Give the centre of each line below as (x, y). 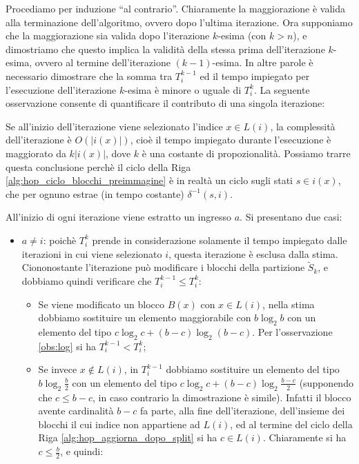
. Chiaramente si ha (304, 437)
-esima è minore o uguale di (183, 89)
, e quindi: (82, 451)
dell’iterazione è (39, 140)
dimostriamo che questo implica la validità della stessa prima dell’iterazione (165, 49)
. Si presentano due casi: (291, 217)
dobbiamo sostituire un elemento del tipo (253, 369)
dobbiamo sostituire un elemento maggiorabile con (145, 317)
